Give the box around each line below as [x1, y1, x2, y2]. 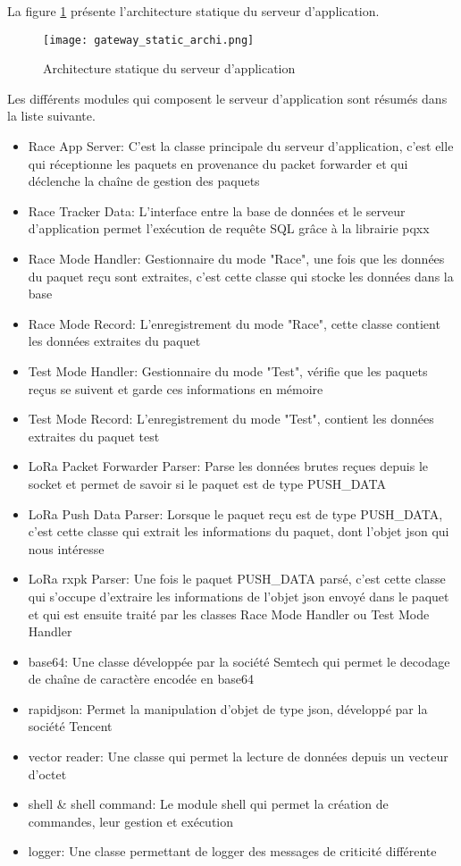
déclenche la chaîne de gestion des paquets [28, 172, 260, 190]
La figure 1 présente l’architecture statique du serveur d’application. [7, 2, 380, 20]
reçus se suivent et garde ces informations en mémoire [28, 379, 323, 398]
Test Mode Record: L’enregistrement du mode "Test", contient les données [28, 409, 434, 428]
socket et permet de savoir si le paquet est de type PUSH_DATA [28, 474, 386, 492]
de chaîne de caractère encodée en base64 [28, 669, 254, 688]
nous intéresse [28, 539, 105, 558]
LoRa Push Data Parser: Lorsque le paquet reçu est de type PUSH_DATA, [28, 504, 443, 523]
